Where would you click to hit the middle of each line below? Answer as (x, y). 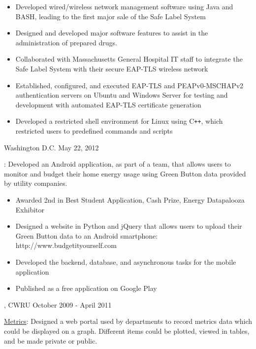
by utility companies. (36, 183)
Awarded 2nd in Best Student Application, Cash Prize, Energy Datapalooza (130, 199)
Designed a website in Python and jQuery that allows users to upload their (129, 226)
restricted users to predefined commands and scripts (94, 131)
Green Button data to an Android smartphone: (87, 235)
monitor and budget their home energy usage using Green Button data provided (125, 173)
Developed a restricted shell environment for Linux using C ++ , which (119, 121)
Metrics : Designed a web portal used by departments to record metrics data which (128, 321)
